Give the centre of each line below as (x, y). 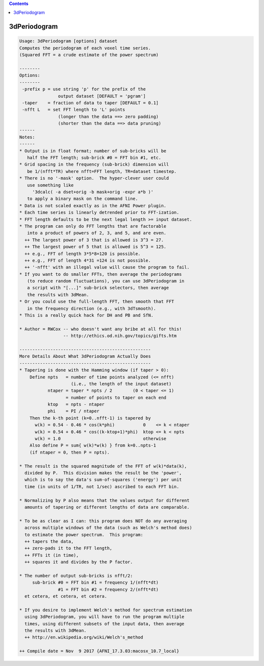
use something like (50, 185)
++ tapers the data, (49, 541)
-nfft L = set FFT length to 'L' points (74, 110)
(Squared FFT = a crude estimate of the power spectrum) (89, 55)
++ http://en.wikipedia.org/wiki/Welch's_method (84, 637)
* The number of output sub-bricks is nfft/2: (76, 576)
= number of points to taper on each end (116, 397)
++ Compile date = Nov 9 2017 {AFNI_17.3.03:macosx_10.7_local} (99, 651)
